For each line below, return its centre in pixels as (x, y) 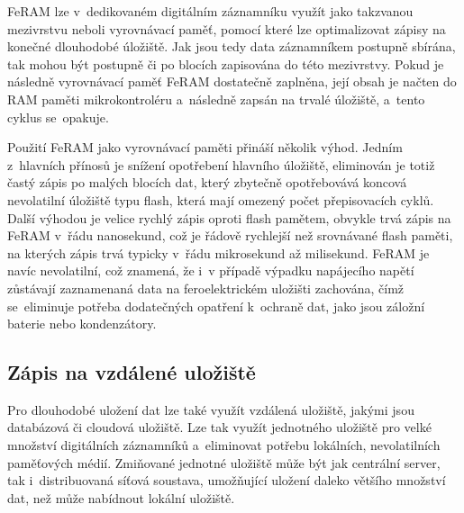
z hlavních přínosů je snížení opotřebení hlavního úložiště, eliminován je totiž (221, 164)
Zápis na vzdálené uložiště (132, 372)
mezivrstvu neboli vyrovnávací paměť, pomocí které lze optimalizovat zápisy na (227, 28)
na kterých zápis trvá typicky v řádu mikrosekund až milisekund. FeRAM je (218, 252)
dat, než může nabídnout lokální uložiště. (121, 497)
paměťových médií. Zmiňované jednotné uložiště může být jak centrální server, (224, 462)
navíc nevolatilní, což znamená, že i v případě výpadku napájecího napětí (211, 270)
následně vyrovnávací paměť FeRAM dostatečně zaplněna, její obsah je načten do (232, 81)
